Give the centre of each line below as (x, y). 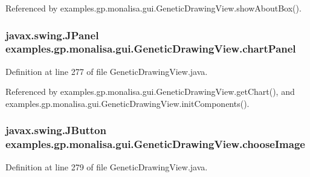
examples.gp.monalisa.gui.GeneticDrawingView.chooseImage (155, 144)
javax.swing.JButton (56, 130)
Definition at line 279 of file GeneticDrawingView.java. (107, 166)
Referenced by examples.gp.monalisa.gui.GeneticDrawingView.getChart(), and (150, 92)
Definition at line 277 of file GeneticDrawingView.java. (107, 71)
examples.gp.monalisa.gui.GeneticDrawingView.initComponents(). (128, 103)
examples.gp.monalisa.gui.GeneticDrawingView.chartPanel (151, 49)
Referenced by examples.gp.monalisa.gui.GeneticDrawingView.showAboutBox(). (153, 8)
